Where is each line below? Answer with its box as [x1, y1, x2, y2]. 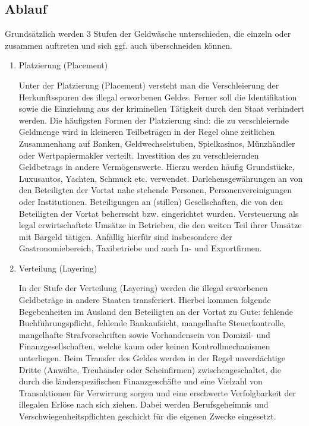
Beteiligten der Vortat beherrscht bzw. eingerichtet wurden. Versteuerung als [18, 207, 299, 219]
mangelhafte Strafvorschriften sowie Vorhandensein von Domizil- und [18, 328, 270, 340]
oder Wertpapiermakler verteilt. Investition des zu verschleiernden [18, 149, 259, 161]
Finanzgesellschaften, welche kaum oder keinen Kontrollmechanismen [18, 340, 270, 352]
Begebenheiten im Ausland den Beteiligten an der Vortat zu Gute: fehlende [18, 305, 293, 317]
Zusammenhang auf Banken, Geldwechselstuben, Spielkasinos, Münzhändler [18, 137, 295, 149]
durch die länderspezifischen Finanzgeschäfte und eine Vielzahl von [18, 375, 263, 387]
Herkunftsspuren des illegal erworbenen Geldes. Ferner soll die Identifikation [18, 90, 297, 103]
